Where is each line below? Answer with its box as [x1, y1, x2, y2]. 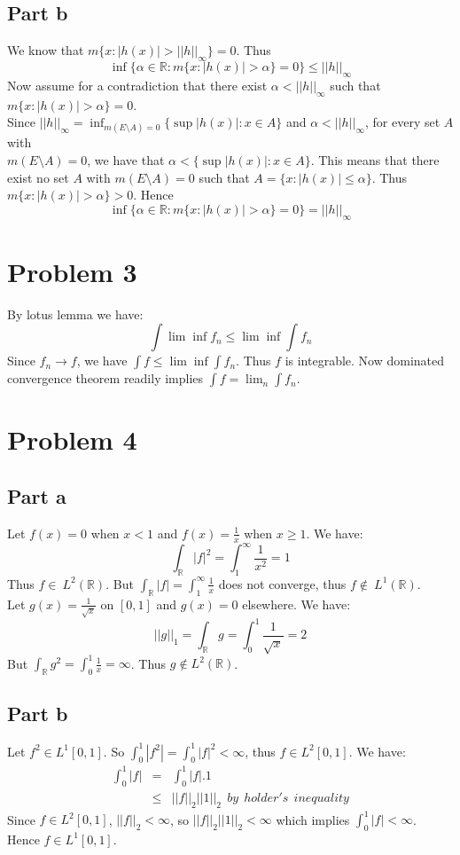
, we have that [87, 150, 165, 169]
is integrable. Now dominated [285, 351, 445, 370]
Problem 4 [7, 421, 137, 458]
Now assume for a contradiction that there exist [7, 75, 268, 94]
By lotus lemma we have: [7, 304, 144, 323]
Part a [7, 482, 66, 510]
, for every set [365, 113, 441, 131]
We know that [7, 41, 84, 59]
